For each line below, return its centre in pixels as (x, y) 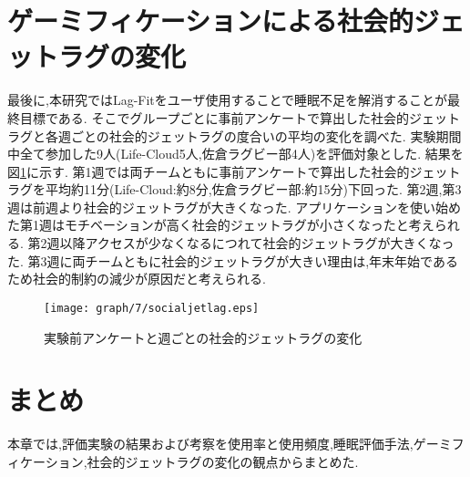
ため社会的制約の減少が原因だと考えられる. (137, 279)
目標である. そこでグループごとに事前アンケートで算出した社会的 (215, 117)
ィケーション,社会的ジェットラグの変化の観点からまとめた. (183, 461)
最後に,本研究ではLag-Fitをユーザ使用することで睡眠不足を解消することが (228, 100)
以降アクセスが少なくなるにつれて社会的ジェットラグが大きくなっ (257, 243)
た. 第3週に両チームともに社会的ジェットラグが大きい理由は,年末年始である (233, 260)
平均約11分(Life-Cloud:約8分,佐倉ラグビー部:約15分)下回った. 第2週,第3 (253, 189)
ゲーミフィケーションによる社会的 (211, 21)
